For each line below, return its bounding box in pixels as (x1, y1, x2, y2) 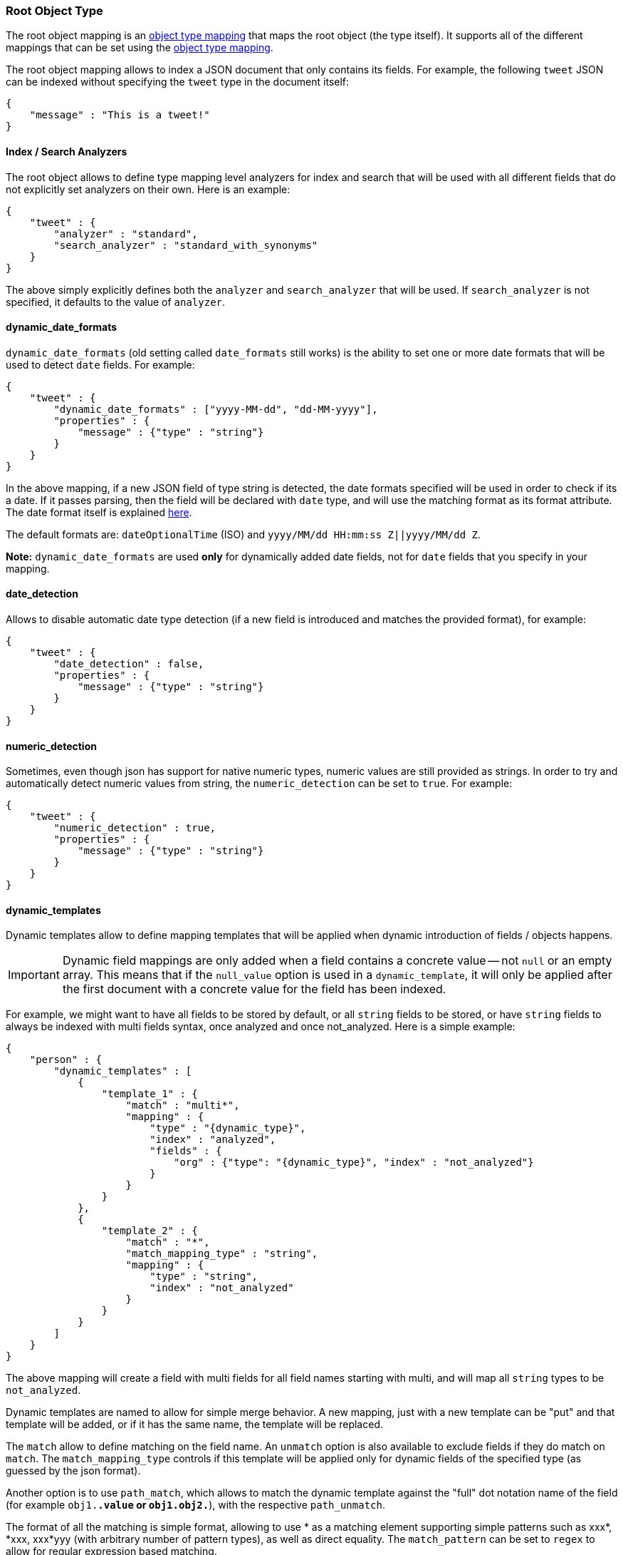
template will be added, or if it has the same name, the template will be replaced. (6, 1418, 383, 1431)
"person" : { (29, 1054, 102, 1066)
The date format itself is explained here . (6, 505, 192, 518)
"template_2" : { (101, 1225, 198, 1237)
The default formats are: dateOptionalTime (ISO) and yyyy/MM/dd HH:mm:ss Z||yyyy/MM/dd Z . (6, 528, 481, 540)
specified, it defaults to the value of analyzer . (6, 295, 226, 308)
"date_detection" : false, (53, 658, 204, 670)
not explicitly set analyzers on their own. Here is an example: (6, 183, 290, 195)
